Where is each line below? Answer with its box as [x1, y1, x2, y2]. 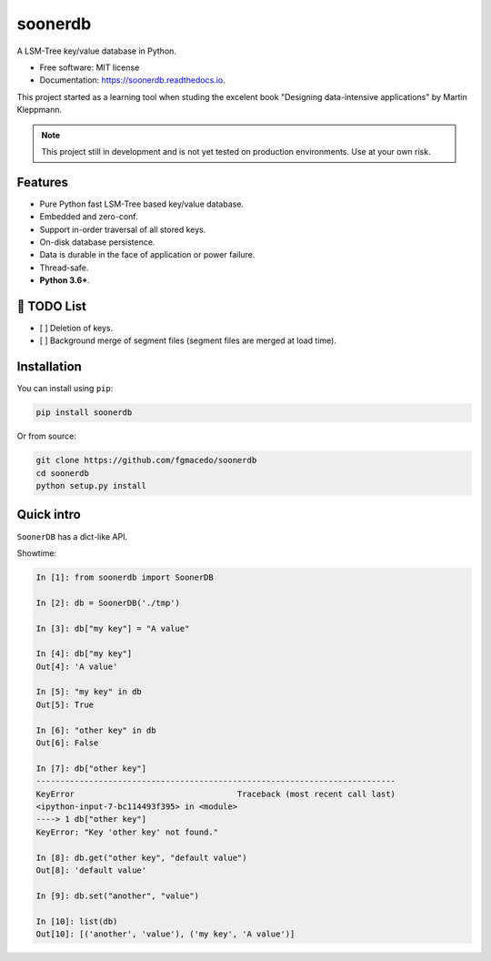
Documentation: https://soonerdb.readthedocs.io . [39, 75, 226, 86]
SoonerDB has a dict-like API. [16, 531, 127, 541]
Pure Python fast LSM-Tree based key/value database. [39, 198, 245, 209]
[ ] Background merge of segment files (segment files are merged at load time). [39, 335, 336, 346]
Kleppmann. [16, 105, 63, 116]
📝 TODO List [16, 298, 86, 314]
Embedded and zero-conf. [39, 211, 138, 222]
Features [16, 174, 68, 190]
